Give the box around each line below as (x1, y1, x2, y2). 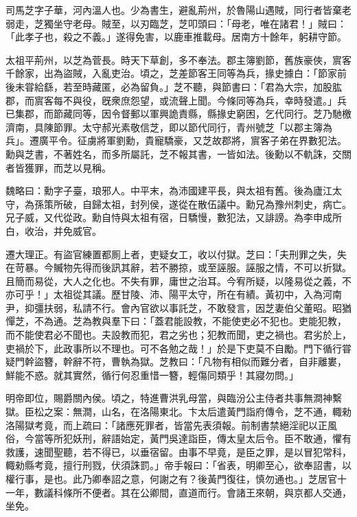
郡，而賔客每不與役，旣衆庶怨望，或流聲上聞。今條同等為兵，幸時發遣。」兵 (5, 93, 347, 107)
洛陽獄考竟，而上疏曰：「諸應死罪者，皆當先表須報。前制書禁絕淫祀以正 (5, 417, 327, 432)
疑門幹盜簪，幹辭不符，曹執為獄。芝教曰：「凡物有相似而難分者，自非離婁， (5, 354, 347, 369)
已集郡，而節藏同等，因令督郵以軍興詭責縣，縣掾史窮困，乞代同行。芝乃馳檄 (5, 106, 352, 121)
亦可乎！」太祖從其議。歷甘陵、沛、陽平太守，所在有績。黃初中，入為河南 (5, 287, 342, 301)
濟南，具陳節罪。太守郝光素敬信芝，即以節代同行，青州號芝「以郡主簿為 (5, 119, 332, 134)
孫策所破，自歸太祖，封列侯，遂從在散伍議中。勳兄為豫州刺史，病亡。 (34, 196, 352, 211)
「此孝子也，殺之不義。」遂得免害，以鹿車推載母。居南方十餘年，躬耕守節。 (5, 30, 347, 44)
